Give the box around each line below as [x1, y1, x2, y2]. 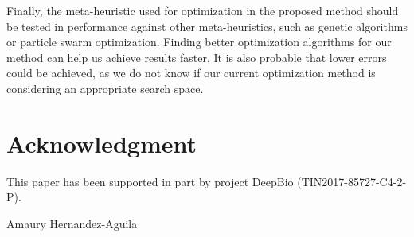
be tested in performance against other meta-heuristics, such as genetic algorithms [6, 17, 408, 34]
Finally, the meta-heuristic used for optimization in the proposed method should [6, 2, 399, 18]
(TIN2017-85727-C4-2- [297, 173, 407, 189]
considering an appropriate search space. [6, 80, 204, 96]
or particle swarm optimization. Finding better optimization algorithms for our [6, 33, 392, 50]
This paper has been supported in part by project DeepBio [6, 173, 294, 189]
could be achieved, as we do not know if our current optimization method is [6, 64, 376, 81]
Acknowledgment [6, 126, 197, 159]
